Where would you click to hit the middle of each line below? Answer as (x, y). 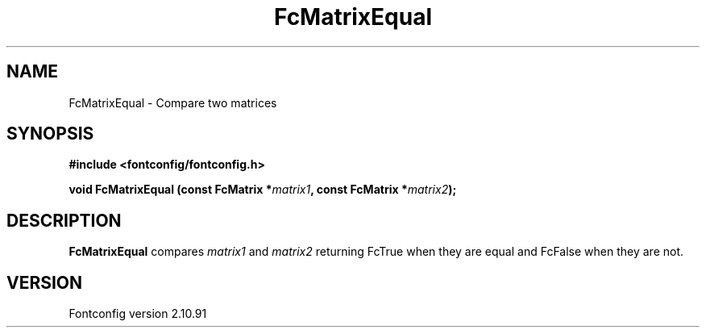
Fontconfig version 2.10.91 (138, 314)
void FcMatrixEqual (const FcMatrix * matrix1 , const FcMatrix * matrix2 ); (263, 190)
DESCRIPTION (64, 220)
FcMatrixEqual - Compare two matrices (173, 102)
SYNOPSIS (50, 134)
